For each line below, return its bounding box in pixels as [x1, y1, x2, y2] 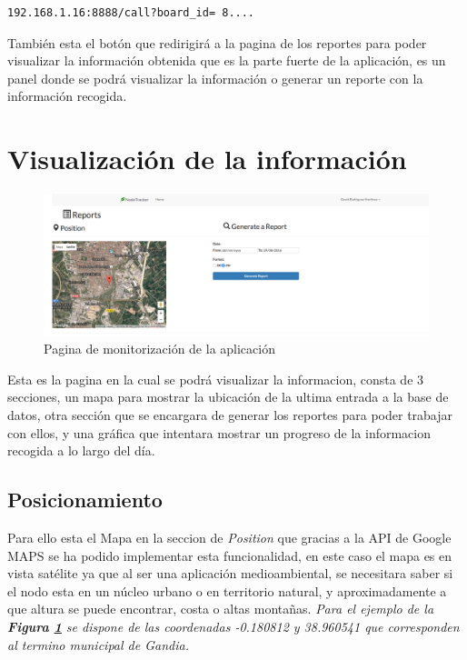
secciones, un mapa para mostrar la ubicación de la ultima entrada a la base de [7, 387, 449, 406]
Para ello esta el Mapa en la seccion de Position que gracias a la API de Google [7, 527, 452, 546]
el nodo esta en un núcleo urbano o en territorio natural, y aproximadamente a [7, 581, 447, 600]
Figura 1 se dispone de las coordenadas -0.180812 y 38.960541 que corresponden [7, 616, 460, 635]
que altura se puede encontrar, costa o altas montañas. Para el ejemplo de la [7, 599, 434, 618]
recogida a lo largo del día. [7, 441, 155, 460]
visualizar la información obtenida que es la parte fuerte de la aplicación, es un [7, 51, 446, 70]
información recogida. [7, 86, 127, 105]
